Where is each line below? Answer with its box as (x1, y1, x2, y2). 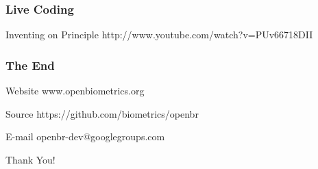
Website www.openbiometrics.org (5, 83, 145, 98)
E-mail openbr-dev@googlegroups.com (5, 129, 165, 144)
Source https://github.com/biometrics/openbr (5, 106, 199, 120)
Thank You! (5, 152, 56, 166)
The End (5, 56, 55, 73)
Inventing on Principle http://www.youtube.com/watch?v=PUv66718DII (5, 27, 313, 42)
